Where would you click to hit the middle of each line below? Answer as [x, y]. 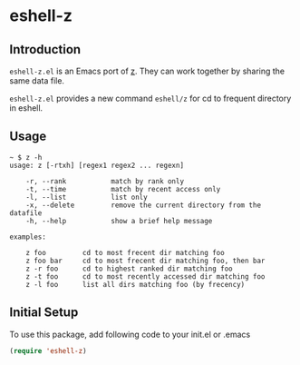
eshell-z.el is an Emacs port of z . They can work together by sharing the [147, 71]
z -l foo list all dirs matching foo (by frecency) [135, 284]
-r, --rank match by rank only [105, 181]
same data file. [37, 81]
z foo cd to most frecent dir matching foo [125, 252]
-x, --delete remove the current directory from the [143, 205]
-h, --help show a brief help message [119, 221]
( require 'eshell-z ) [48, 350]
